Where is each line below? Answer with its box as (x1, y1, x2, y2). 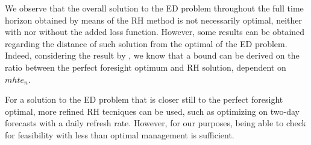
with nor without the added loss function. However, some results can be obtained (5, 25, 305, 38)
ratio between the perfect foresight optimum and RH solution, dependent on (5, 60, 286, 73)
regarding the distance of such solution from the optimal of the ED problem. (5, 37, 287, 50)
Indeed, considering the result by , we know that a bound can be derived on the (5, 49, 300, 62)
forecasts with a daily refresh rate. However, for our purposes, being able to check (5, 117, 307, 129)
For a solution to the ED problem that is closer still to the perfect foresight (5, 93, 283, 106)
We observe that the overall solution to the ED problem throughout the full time (5, 2, 304, 14)
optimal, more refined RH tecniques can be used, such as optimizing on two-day (5, 105, 300, 117)
